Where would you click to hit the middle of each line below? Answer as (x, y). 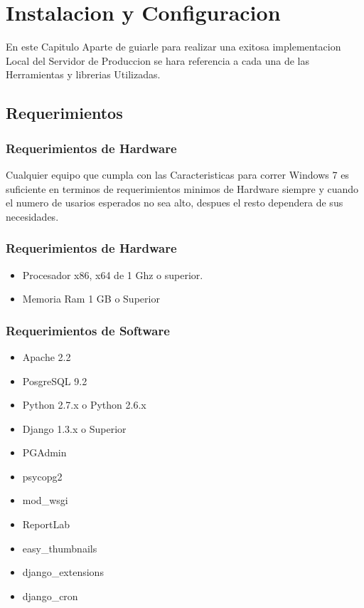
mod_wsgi (45, 500)
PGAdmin (44, 452)
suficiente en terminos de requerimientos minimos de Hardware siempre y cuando (182, 188)
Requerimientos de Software (88, 330)
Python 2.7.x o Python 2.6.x (84, 405)
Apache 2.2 (47, 356)
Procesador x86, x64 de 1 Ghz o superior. (113, 274)
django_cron (50, 596)
